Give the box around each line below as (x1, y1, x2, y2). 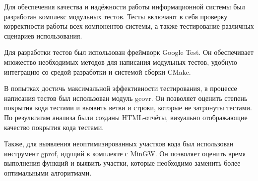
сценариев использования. (4, 30, 82, 41)
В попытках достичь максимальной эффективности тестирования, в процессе (4, 83, 237, 93)
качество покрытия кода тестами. (4, 122, 104, 132)
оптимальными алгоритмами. (4, 167, 92, 178)
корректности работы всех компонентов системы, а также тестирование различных (4, 21, 254, 31)
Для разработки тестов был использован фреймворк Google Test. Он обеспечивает (4, 47, 254, 57)
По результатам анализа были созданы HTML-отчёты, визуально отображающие (4, 112, 248, 122)
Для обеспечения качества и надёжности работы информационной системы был (4, 1, 245, 11)
